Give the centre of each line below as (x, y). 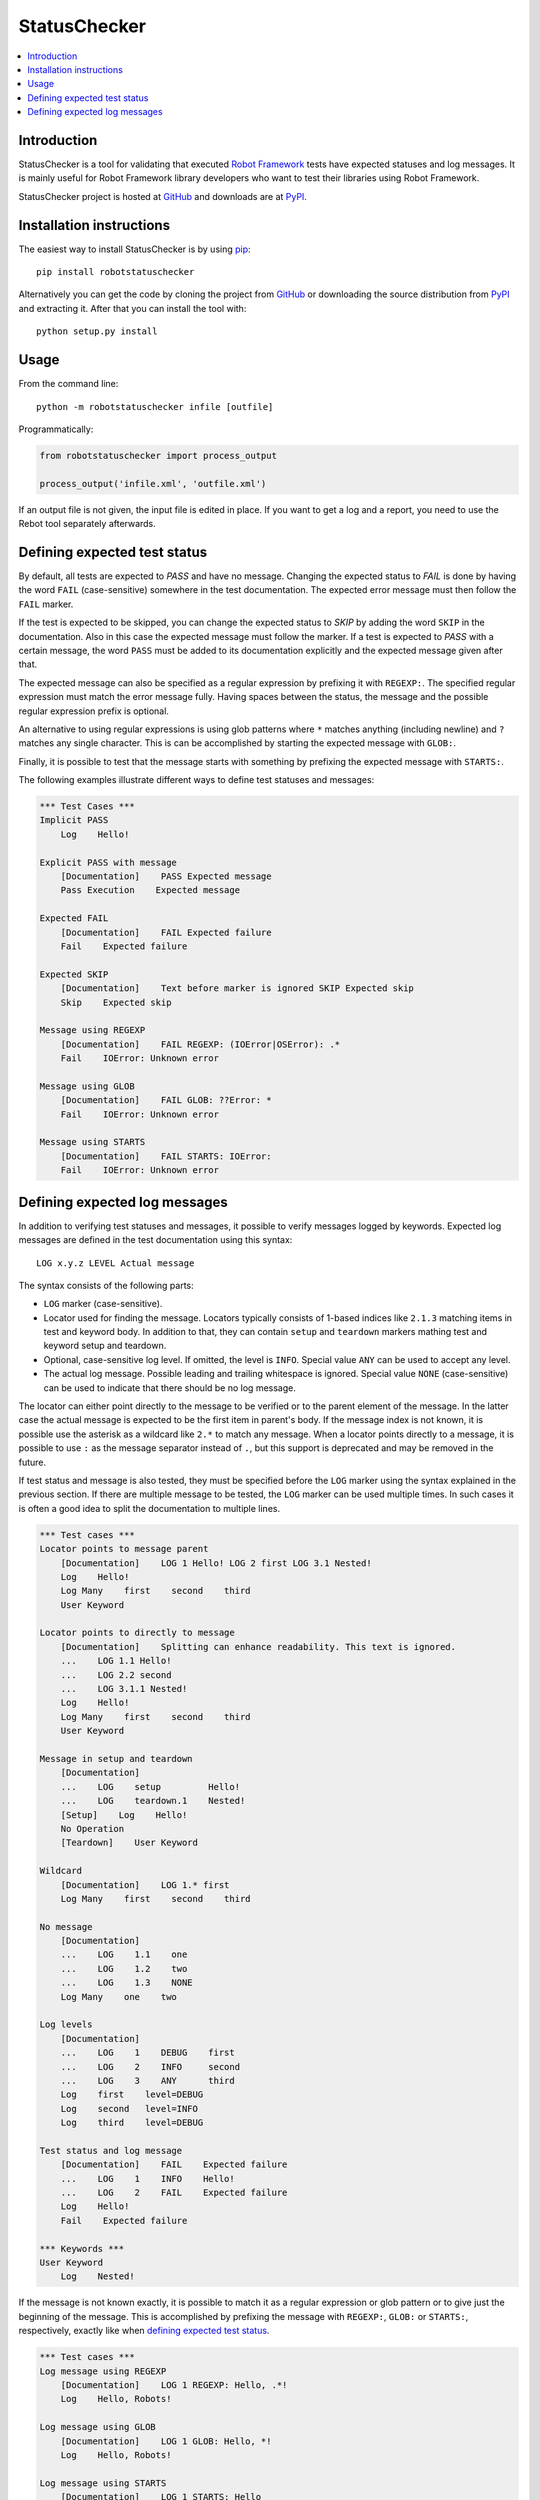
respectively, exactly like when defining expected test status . (144, 2331)
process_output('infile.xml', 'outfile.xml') (153, 483)
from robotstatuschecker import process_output (158, 455)
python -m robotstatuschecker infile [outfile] (155, 406)
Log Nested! (97, 2276)
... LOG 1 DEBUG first (147, 2053)
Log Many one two (118, 1996)
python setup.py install (97, 331)
